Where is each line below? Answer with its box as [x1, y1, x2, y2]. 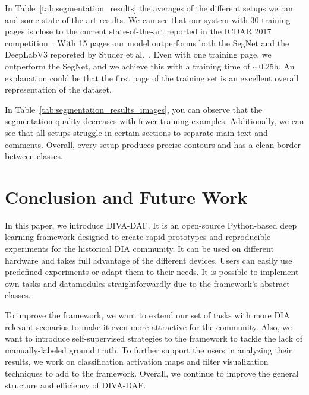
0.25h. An [258, 59, 295, 72]
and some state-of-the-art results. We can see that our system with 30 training [5, 13, 291, 26]
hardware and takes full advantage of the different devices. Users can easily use [5, 254, 292, 266]
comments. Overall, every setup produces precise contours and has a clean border [5, 138, 301, 150]
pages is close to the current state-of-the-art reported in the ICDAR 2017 [5, 25, 272, 37]
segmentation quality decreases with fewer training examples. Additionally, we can [5, 115, 304, 127]
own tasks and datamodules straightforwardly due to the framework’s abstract [5, 277, 290, 289]
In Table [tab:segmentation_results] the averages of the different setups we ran [5, 2, 293, 14]
